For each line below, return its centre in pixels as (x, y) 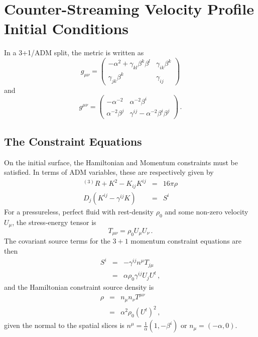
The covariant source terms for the (57, 241)
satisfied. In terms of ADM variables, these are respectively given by (109, 172)
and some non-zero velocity (207, 211)
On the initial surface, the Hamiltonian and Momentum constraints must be (121, 162)
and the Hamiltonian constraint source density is (79, 287)
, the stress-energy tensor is (54, 222)
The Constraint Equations (73, 141)
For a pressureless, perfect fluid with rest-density (79, 211)
